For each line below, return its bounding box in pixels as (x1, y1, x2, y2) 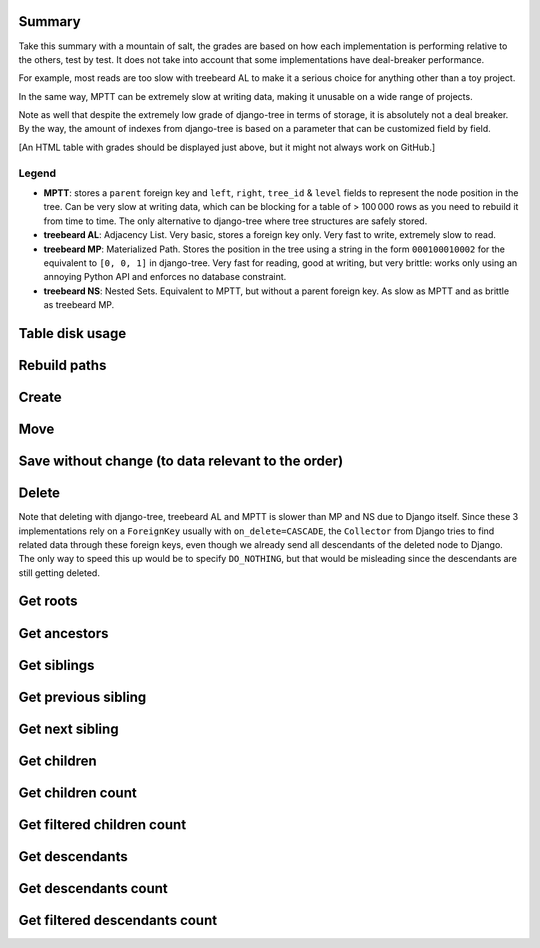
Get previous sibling (18, 688, 147, 705)
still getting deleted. (18, 566, 100, 579)
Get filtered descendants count (18, 911, 218, 929)
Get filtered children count (18, 816, 187, 833)
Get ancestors (18, 625, 109, 642)
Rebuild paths (18, 356, 107, 374)
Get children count (18, 784, 137, 801)
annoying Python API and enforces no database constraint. (43, 271, 287, 283)
